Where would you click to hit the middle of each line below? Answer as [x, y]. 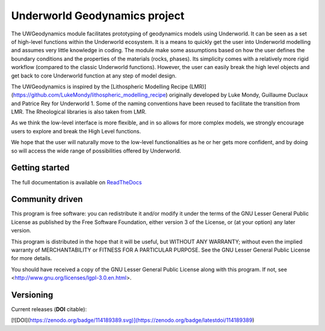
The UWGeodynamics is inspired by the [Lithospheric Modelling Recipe [100, 87]
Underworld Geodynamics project [98, 16]
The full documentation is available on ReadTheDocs [76, 182]
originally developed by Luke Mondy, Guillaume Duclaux [238, 95]
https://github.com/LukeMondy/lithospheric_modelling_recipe [89, 95]
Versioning [32, 295]
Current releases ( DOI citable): [49, 309]
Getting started [40, 168]
